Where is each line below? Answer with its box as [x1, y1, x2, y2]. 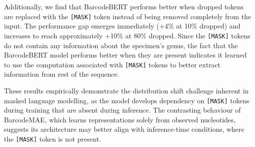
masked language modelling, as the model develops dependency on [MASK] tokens [4, 95, 250, 105]
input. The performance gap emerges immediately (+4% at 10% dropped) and [4, 21, 241, 31]
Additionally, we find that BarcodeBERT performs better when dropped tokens [4, 1, 244, 11]
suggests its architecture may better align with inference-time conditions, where [4, 124, 245, 134]
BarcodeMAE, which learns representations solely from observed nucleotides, [4, 114, 236, 124]
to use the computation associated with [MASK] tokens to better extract [4, 59, 220, 69]
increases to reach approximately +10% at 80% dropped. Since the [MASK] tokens [4, 30, 251, 40]
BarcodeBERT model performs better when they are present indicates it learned [4, 50, 247, 60]
